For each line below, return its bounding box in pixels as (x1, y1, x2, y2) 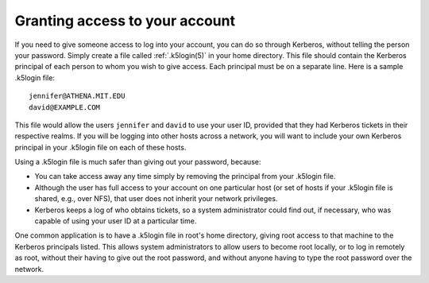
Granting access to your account (14, 12, 236, 29)
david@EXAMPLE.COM (29, 103, 101, 111)
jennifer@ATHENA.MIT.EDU (29, 91, 126, 101)
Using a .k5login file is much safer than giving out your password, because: (14, 157, 261, 167)
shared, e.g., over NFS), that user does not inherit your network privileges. (34, 194, 278, 204)
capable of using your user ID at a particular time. (34, 216, 197, 226)
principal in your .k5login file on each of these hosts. (14, 142, 187, 152)
